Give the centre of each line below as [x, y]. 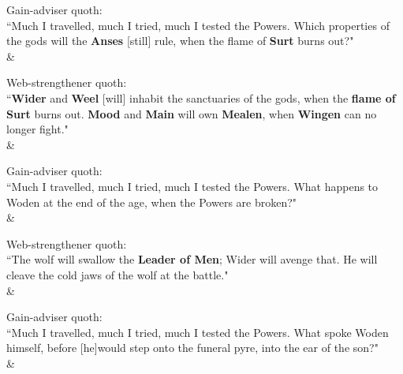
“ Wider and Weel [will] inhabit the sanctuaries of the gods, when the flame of [201, 97]
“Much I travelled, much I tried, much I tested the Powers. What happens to [192, 186]
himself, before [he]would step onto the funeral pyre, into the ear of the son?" [192, 348]
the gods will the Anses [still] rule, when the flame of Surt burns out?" [180, 41]
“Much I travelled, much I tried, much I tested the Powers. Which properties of [198, 25]
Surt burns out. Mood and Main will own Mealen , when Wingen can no [192, 113]
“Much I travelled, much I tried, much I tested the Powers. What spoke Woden [198, 332]
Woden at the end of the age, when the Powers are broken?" [152, 202]
